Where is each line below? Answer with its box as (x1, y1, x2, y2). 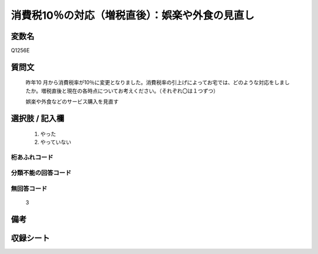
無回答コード (11, 184, 48, 193)
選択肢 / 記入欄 (11, 114, 65, 124)
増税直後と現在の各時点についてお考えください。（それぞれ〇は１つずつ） (41, 87, 219, 94)
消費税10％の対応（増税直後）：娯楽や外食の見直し (11, 9, 254, 22)
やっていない (40, 138, 72, 146)
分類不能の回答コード (11, 169, 72, 177)
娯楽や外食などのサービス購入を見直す (25, 98, 119, 105)
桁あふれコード (11, 153, 54, 161)
